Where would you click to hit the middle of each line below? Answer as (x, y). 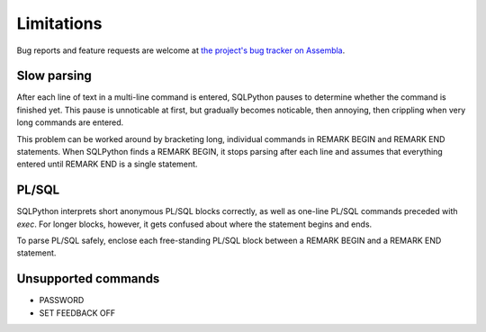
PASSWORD (62, 301)
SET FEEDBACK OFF (77, 313)
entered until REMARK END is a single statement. (107, 164)
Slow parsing (54, 76)
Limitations (59, 23)
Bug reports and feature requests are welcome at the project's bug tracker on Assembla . (181, 50)
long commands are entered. (70, 122)
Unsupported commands (88, 279)
